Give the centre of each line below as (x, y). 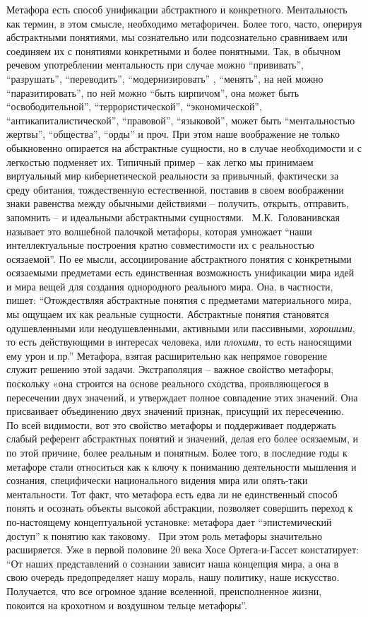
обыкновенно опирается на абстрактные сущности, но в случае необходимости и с (184, 147)
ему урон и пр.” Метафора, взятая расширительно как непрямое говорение (167, 355)
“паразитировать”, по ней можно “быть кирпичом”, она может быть (153, 92)
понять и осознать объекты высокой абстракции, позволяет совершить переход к (180, 508)
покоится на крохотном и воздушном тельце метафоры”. (127, 605)
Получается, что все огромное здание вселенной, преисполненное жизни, (164, 590)
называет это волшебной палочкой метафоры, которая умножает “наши (159, 231)
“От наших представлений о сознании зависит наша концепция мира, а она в (173, 563)
